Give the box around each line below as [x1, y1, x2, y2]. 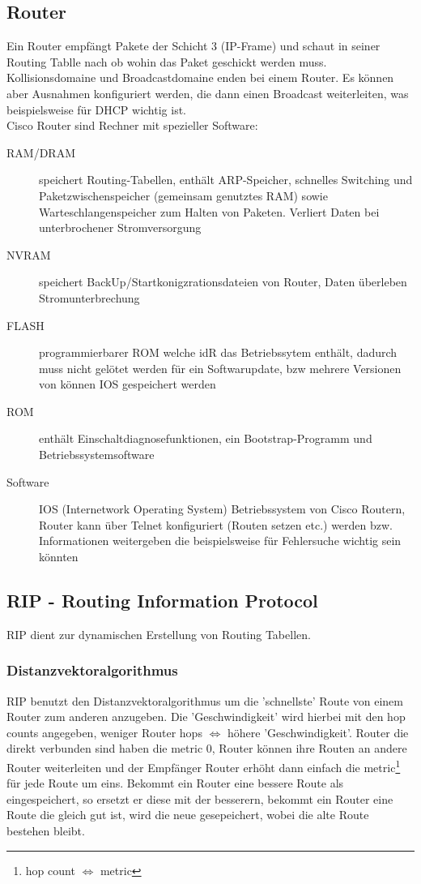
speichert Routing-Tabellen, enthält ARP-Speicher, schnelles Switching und [39, 171, 413, 188]
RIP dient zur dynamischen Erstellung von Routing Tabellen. [6, 625, 311, 642]
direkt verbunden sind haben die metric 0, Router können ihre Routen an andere [6, 740, 407, 757]
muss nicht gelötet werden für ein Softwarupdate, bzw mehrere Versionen [39, 359, 402, 376]
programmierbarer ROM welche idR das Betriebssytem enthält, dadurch [39, 344, 398, 361]
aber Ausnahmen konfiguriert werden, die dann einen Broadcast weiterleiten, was [6, 84, 409, 101]
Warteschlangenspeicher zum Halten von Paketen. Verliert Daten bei [39, 203, 380, 220]
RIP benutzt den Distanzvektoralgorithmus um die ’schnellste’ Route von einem [6, 692, 403, 709]
